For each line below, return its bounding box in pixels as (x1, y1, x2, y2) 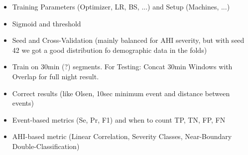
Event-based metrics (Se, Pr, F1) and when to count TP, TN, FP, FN (12, 114, 226, 125)
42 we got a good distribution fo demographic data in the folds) (12, 44, 207, 55)
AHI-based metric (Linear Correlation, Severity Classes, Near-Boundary (12, 131, 232, 142)
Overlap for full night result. (12, 71, 99, 81)
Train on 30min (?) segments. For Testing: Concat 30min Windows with (12, 61, 233, 72)
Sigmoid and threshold (12, 18, 81, 28)
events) (12, 98, 34, 108)
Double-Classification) (12, 141, 80, 151)
